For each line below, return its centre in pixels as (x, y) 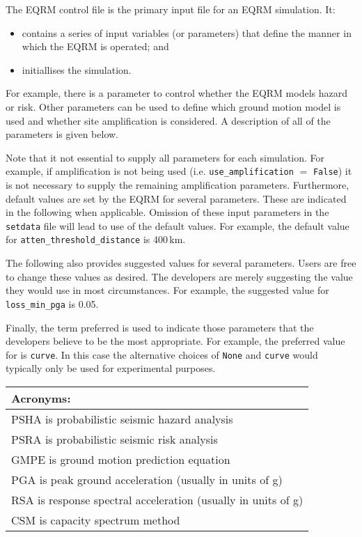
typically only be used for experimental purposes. (111, 368)
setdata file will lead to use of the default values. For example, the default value (178, 225)
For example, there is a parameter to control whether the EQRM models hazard (176, 93)
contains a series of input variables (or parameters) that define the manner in (187, 32)
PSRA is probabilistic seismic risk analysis (115, 439)
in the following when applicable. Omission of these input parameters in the (167, 212)
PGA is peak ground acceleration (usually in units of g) (147, 479)
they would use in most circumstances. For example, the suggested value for (167, 290)
